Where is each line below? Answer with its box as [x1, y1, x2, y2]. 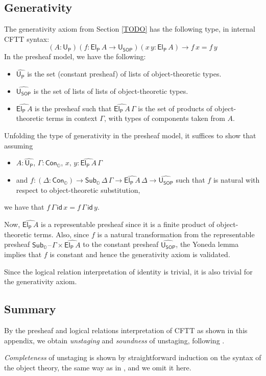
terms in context [46, 113, 98, 123]
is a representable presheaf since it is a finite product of [41, 219, 214, 230]
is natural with [213, 174, 260, 185]
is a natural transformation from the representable [97, 229, 255, 239]
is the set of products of [138, 103, 212, 113]
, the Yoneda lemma [176, 239, 239, 249]
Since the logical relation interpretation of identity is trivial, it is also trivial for [4, 266, 253, 277]
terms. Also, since [34, 229, 89, 239]
